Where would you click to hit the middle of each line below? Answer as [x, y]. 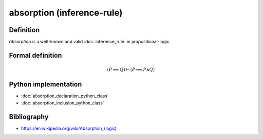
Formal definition [36, 55]
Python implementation [46, 84]
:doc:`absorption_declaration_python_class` [65, 96]
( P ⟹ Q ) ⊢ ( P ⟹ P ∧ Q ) [131, 70]
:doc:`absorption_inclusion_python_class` [63, 103]
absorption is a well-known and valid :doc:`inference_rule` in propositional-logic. [90, 42]
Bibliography [29, 117]
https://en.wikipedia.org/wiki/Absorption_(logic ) [69, 128]
